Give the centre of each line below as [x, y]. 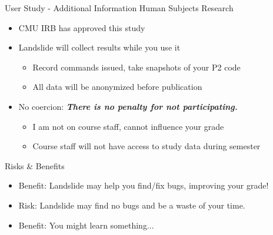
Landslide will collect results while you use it [99, 47]
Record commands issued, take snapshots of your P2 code [136, 67]
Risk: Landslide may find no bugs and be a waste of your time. [132, 205]
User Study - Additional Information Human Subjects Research [119, 8]
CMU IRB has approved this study [82, 27]
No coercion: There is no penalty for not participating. [128, 106]
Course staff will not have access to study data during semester [147, 146]
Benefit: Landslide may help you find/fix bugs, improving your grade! [144, 185]
